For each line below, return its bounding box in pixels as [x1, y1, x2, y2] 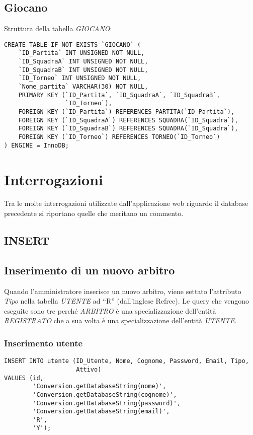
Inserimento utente [4, 336, 83, 349]
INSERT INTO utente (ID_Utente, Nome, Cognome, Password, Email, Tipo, [4, 357, 249, 365]
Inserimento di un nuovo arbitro [4, 262, 175, 277]
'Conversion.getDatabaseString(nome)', [33, 383, 166, 390]
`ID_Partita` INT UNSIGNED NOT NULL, [18, 49, 145, 57]
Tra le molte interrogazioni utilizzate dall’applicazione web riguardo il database [4, 198, 248, 208]
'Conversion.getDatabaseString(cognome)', [33, 391, 177, 398]
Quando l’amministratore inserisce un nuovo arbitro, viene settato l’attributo [4, 285, 241, 296]
